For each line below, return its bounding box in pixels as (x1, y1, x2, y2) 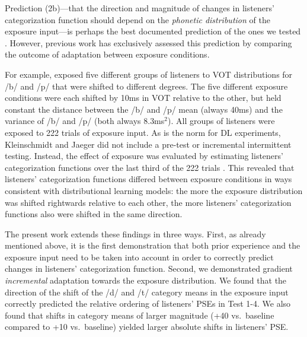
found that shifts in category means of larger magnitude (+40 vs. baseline (5, 309, 274, 321)
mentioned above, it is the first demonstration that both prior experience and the (5, 239, 300, 252)
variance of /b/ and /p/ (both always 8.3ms (5, 115, 165, 127)
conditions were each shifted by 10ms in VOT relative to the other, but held (5, 91, 282, 104)
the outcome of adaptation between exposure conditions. (5, 48, 210, 61)
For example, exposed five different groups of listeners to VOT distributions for (5, 68, 293, 80)
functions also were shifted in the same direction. (5, 208, 183, 220)
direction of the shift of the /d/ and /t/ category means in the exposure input (5, 285, 289, 298)
